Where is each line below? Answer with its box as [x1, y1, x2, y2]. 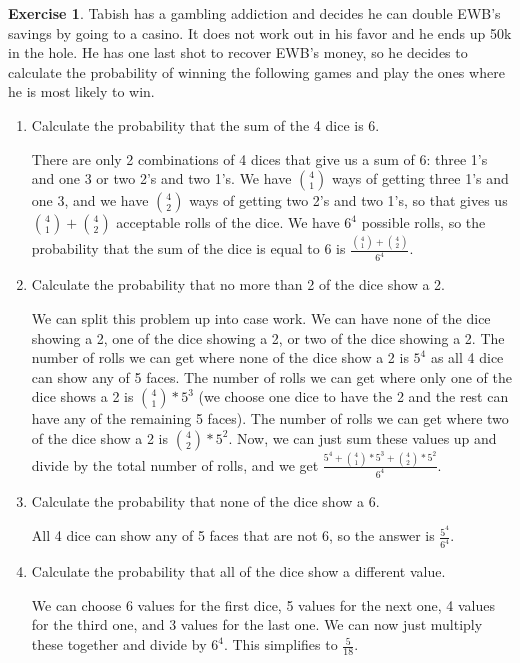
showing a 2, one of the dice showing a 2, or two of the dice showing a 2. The [31, 327, 505, 348]
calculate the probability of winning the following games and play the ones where [8, 61, 505, 82]
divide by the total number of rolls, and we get [31, 454, 319, 475]
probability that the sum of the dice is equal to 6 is [31, 238, 346, 259]
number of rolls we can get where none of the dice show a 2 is [31, 347, 409, 368]
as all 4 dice [430, 347, 504, 368]
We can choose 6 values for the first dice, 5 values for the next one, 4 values [31, 594, 496, 615]
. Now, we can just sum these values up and [228, 427, 497, 448]
